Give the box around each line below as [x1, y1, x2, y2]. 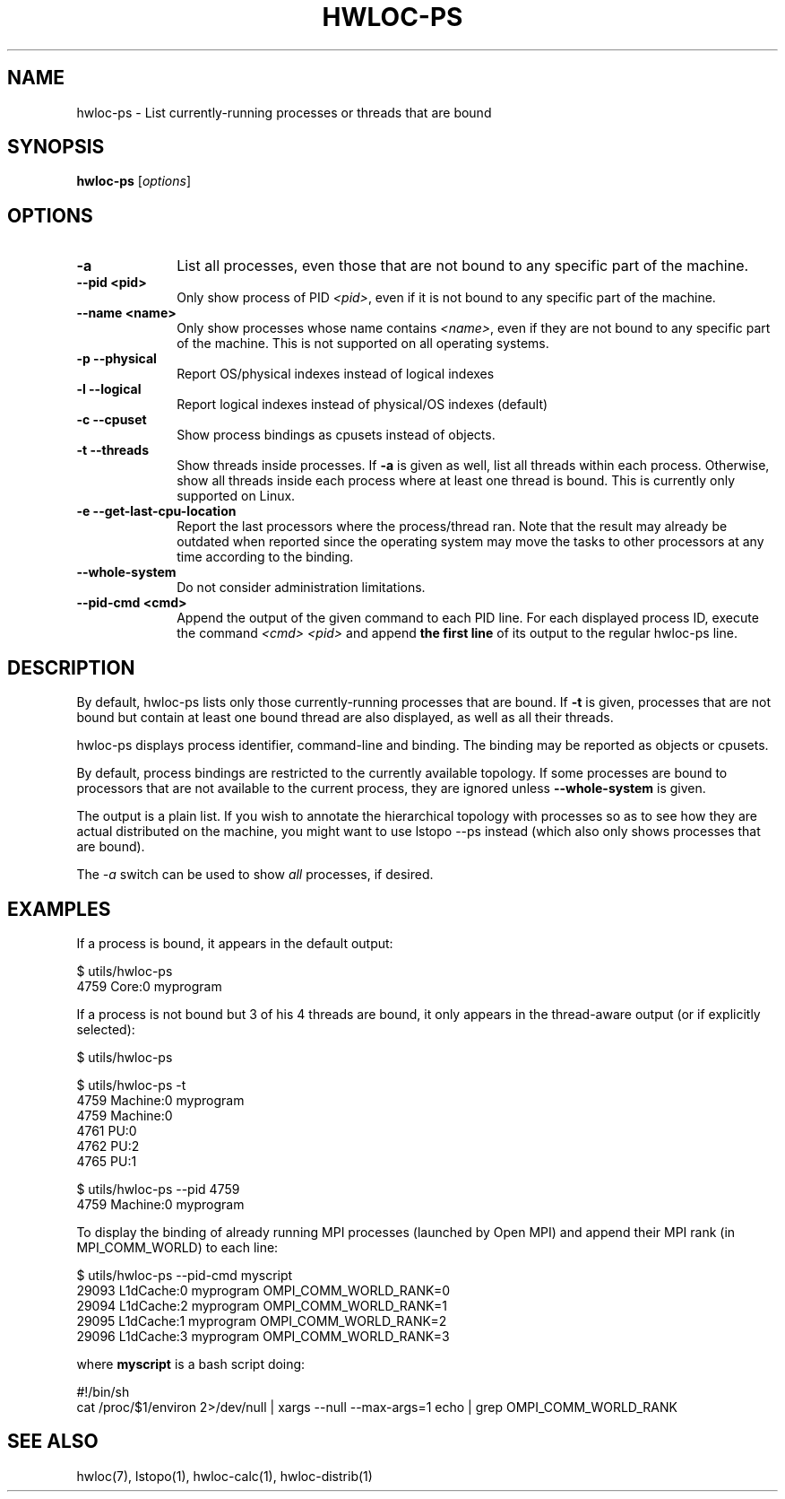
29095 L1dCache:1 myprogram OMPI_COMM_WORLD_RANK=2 [76, 1312, 447, 1329]
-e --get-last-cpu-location [76, 503, 237, 519]
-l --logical [76, 381, 142, 397]
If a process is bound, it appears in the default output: [76, 935, 393, 951]
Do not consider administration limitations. [177, 580, 426, 596]
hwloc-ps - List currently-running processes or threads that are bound [76, 104, 492, 120]
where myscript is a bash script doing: [76, 1355, 306, 1372]
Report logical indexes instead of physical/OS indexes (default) [177, 397, 548, 413]
